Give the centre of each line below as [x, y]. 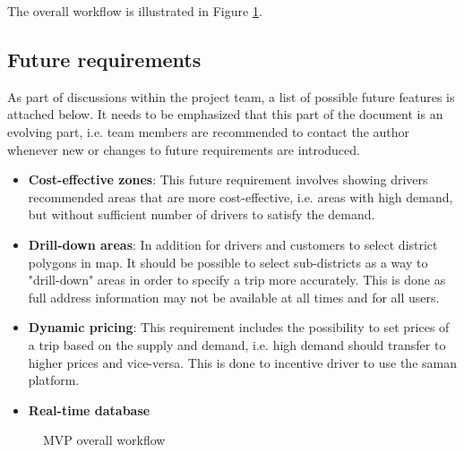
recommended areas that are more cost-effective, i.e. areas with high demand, [241, 196]
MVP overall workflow [104, 440]
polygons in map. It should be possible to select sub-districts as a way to [228, 262]
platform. [54, 380]
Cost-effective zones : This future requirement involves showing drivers [228, 179]
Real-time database [89, 409]
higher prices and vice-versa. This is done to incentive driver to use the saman [242, 362]
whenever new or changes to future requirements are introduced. [184, 149]
